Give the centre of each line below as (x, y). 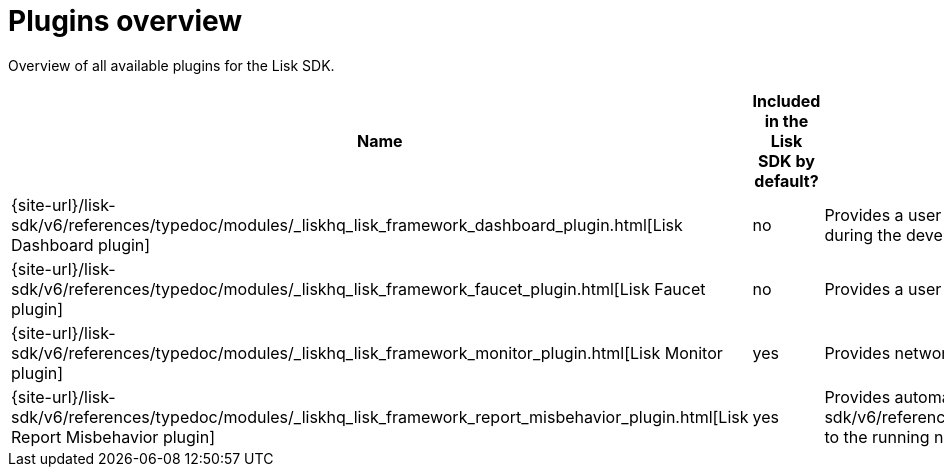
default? (786, 180)
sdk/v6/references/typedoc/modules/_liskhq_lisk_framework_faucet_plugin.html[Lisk (330, 288)
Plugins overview (125, 21)
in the (786, 120)
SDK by (786, 160)
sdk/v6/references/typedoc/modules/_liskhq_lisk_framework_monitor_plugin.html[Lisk (336, 352)
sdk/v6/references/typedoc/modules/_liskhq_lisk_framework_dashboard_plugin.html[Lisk (347, 224)
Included (786, 100)
